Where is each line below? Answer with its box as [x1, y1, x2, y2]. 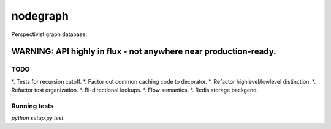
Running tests [11, 101, 54, 110]
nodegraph [11, 9, 69, 23]
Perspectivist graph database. [11, 31, 88, 38]
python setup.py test [11, 114, 64, 122]
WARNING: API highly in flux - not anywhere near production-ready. [11, 46, 276, 57]
